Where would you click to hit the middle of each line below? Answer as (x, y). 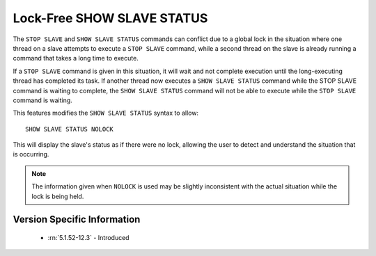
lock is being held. (58, 196)
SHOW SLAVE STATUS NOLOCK (70, 129)
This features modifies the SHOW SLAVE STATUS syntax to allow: (105, 113)
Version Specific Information (77, 219)
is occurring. (31, 154)
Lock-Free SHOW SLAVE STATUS (110, 18)
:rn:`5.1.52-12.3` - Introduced (88, 238)
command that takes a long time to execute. (76, 58)
